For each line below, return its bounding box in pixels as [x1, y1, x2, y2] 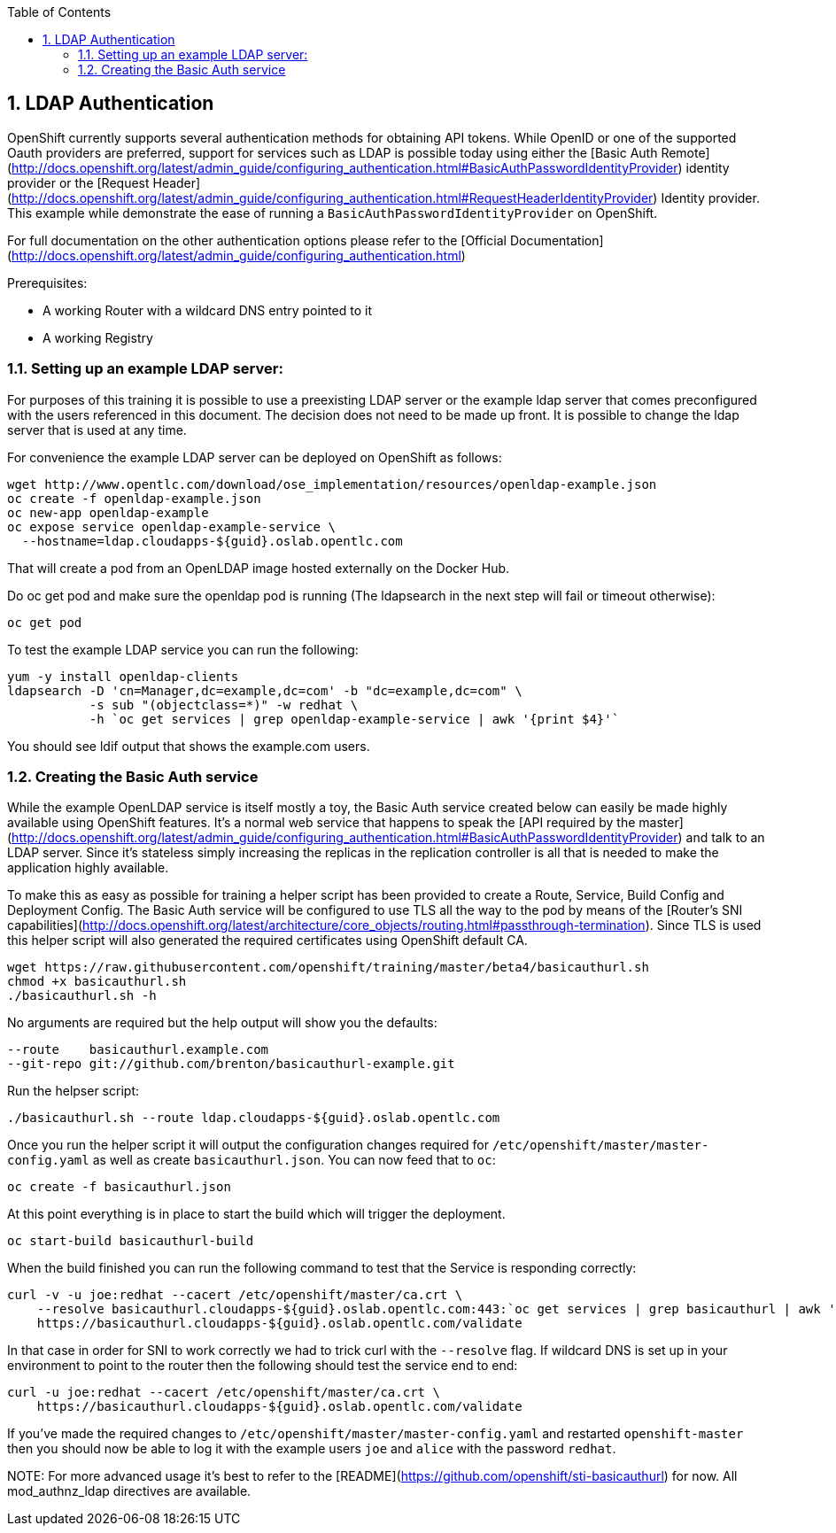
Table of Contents [7, 4, 112, 19]
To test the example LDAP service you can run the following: [7, 641, 359, 657]
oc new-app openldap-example [7, 505, 209, 520]
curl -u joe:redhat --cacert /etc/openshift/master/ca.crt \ [7, 1385, 440, 1400]
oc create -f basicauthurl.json [7, 1180, 231, 1195]
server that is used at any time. [7, 422, 187, 437]
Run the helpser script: [7, 1083, 139, 1099]
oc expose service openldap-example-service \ [7, 519, 336, 534]
